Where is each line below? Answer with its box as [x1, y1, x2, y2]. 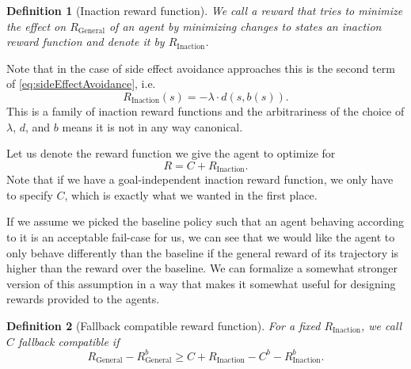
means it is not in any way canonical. [62, 118, 243, 135]
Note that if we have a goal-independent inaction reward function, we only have [6, 171, 394, 188]
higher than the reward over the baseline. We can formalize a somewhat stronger [6, 260, 398, 276]
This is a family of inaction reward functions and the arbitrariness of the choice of [6, 102, 405, 119]
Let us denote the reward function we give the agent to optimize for [6, 145, 336, 162]
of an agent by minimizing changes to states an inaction [108, 17, 382, 34]
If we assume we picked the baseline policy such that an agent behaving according [6, 213, 404, 230]
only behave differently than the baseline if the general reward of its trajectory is [6, 244, 399, 261]
